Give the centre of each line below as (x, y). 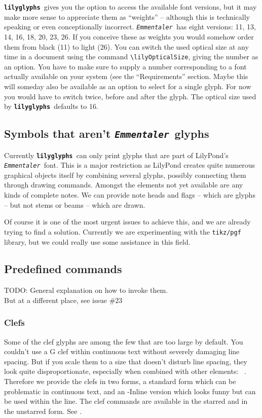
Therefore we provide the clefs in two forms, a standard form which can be (120, 381)
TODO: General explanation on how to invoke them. (86, 290)
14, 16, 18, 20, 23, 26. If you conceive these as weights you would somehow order (129, 36)
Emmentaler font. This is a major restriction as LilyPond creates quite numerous (130, 165)
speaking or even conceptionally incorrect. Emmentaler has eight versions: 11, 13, (130, 27)
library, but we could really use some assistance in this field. (97, 241)
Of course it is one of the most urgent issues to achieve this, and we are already (127, 222)
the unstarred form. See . (43, 411)
